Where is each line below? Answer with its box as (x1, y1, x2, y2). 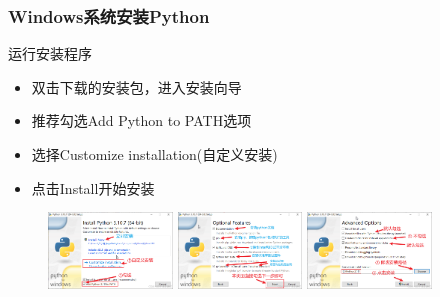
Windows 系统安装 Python (8, 3, 210, 28)
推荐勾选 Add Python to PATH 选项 (31, 110, 252, 131)
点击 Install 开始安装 (31, 177, 155, 198)
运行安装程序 (8, 43, 92, 64)
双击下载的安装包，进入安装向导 (31, 76, 242, 97)
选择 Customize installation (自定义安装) (31, 144, 278, 164)
